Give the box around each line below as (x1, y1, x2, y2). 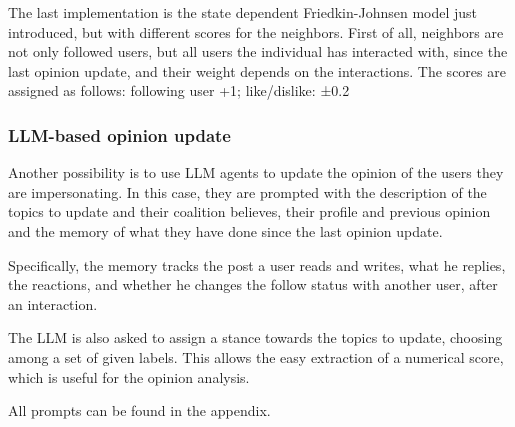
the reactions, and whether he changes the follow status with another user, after (8, 274, 498, 295)
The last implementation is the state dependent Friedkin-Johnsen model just (8, 2, 478, 22)
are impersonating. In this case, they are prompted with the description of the (8, 181, 487, 202)
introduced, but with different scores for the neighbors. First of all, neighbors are (8, 21, 504, 42)
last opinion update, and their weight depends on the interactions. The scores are (8, 60, 506, 81)
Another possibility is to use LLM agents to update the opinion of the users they (8, 162, 504, 183)
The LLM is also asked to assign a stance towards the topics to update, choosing (8, 327, 503, 348)
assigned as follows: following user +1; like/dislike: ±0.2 (8, 80, 350, 101)
